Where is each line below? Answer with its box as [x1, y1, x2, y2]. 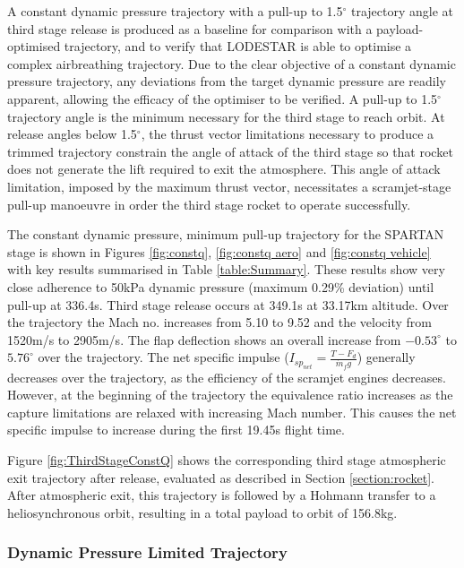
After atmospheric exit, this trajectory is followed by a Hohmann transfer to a [7, 486, 436, 504]
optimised [7, 37, 61, 56]
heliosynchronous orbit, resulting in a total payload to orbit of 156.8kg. [7, 503, 398, 521]
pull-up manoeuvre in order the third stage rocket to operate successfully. [7, 194, 411, 213]
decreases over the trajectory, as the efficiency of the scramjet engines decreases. [7, 367, 446, 386]
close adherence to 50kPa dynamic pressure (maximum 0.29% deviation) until [7, 277, 434, 296]
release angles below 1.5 [7, 125, 137, 143]
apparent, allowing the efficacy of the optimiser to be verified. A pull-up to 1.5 [7, 89, 438, 108]
